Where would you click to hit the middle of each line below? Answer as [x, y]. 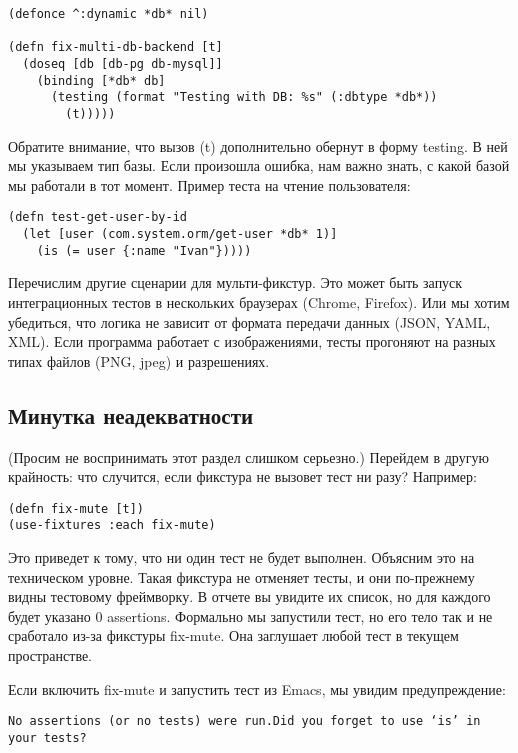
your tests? [47, 737]
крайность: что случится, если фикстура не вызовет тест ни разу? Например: [242, 476]
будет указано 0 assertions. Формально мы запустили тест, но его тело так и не [250, 615]
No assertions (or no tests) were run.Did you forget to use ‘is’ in [244, 721]
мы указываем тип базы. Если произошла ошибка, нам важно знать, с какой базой [259, 165]
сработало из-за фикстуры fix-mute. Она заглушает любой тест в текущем [233, 635]
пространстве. [50, 654]
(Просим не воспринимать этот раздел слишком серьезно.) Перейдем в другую [248, 456]
